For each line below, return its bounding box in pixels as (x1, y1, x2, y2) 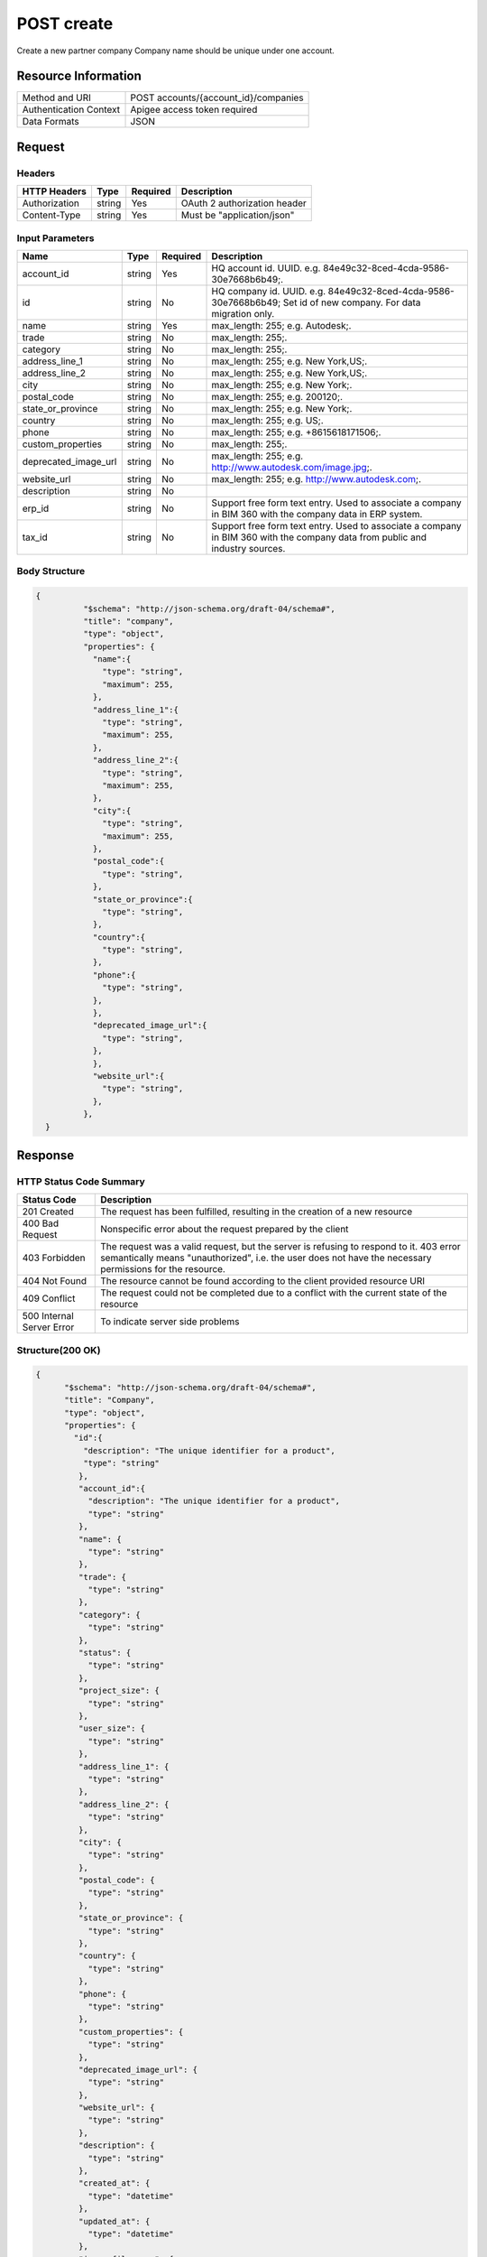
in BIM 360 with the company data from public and (211, 531, 427, 543)
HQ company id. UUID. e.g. (211, 284, 326, 297)
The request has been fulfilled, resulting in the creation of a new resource (100, 1205, 413, 1218)
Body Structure (16, 565, 86, 578)
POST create (16, 14, 114, 33)
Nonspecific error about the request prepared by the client (100, 1223, 349, 1236)
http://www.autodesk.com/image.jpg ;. (211, 460, 373, 473)
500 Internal (22, 1310, 74, 1323)
